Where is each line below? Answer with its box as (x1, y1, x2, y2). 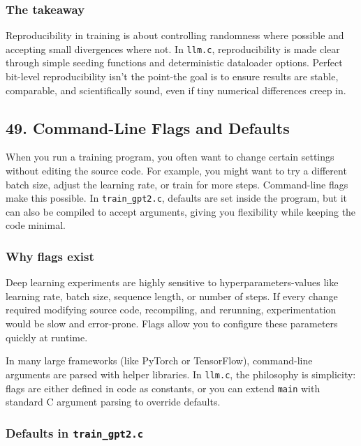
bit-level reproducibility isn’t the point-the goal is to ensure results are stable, (6, 69, 339, 84)
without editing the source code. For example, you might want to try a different (6, 163, 347, 178)
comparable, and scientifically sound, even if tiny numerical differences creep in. (6, 82, 346, 97)
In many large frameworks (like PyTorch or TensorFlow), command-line (6, 353, 313, 368)
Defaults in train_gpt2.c (6, 424, 144, 441)
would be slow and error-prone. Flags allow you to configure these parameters (6, 316, 338, 331)
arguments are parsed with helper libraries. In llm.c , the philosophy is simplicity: (6, 366, 356, 381)
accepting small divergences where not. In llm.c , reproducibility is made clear (6, 41, 340, 56)
